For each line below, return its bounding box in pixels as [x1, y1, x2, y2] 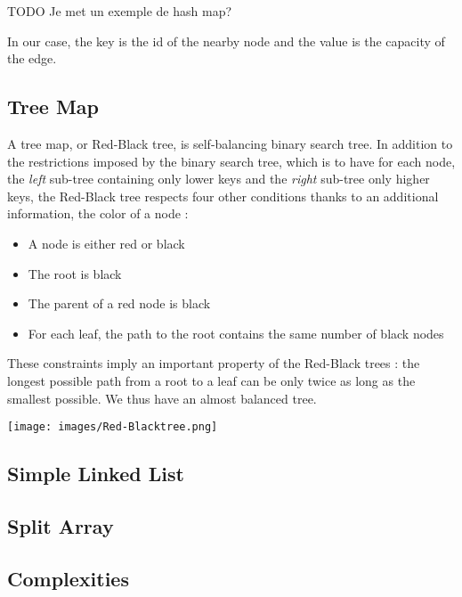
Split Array [7, 511, 114, 539]
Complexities [7, 564, 129, 592]
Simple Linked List [7, 460, 184, 487]
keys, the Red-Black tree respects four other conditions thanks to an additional [7, 186, 439, 205]
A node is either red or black [28, 233, 185, 252]
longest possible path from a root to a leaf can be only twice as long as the [7, 371, 416, 389]
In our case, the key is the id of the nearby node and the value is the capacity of [7, 31, 445, 50]
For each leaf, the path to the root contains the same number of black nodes [28, 323, 444, 342]
